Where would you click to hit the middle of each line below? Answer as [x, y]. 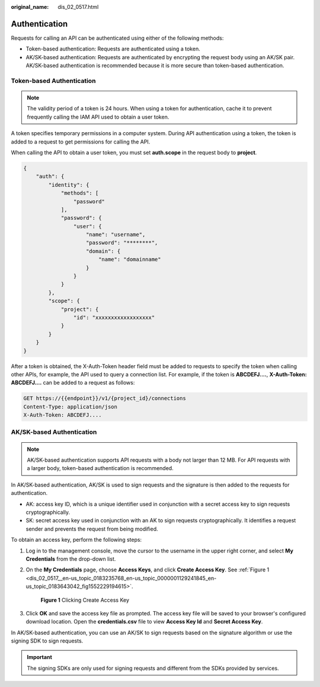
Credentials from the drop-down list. [71, 559]
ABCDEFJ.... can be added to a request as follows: [73, 383]
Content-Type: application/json [71, 407]
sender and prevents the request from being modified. [92, 529]
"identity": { [69, 185]
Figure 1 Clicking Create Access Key [85, 600]
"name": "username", [116, 235]
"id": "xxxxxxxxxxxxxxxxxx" [114, 317]
